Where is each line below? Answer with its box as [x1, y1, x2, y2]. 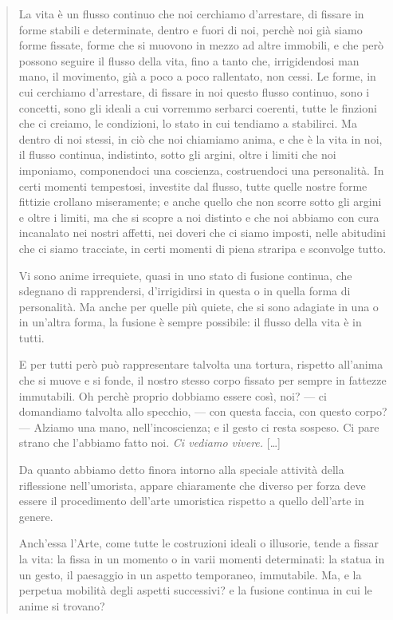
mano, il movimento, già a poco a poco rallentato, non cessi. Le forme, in [18, 68, 376, 85]
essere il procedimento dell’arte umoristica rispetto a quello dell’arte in [18, 492, 364, 509]
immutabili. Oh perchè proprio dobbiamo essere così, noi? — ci [18, 387, 327, 404]
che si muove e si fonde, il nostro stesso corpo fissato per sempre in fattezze [18, 372, 387, 389]
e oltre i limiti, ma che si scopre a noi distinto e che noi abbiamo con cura [18, 208, 379, 225]
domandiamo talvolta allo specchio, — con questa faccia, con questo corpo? [18, 403, 387, 420]
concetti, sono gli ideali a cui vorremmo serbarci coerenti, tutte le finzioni [18, 99, 377, 116]
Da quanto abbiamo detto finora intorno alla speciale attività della [18, 461, 344, 478]
